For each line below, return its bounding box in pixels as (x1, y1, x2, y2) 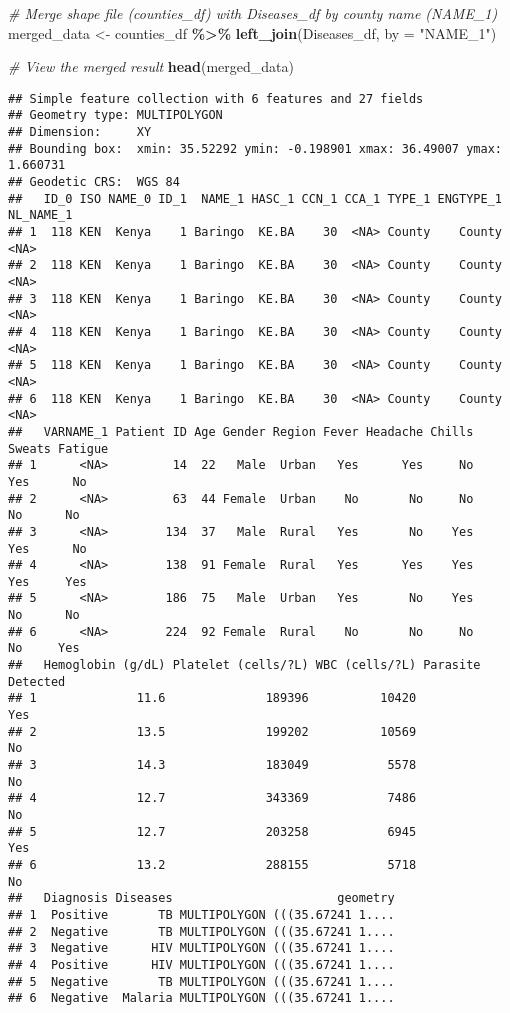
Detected (8, 674, 66, 689)
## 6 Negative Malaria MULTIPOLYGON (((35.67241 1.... (8, 991, 395, 1006)
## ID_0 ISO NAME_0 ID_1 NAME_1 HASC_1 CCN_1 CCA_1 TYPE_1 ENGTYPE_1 (8, 191, 502, 206)
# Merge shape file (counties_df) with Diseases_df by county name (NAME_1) (8, 3, 498, 23)
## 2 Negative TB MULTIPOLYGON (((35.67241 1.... (8, 924, 395, 939)
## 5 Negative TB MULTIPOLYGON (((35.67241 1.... (8, 974, 395, 989)
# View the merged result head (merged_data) (8, 56, 294, 77)
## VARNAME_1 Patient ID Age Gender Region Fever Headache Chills (8, 424, 474, 439)
